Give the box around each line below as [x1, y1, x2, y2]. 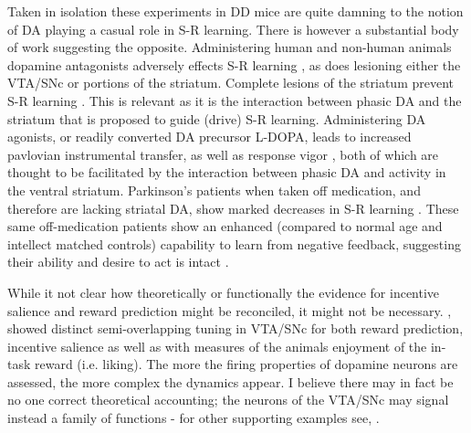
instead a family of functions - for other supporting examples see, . [7, 408, 380, 428]
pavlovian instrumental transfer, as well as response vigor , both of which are [7, 144, 439, 164]
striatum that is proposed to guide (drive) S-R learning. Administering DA [7, 109, 426, 128]
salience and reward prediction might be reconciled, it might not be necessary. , [7, 301, 452, 320]
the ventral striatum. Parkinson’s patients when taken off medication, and [7, 180, 421, 199]
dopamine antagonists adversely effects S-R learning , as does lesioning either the [7, 55, 461, 74]
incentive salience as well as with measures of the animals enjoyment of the [7, 336, 427, 355]
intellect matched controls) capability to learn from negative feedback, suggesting [7, 234, 461, 253]
